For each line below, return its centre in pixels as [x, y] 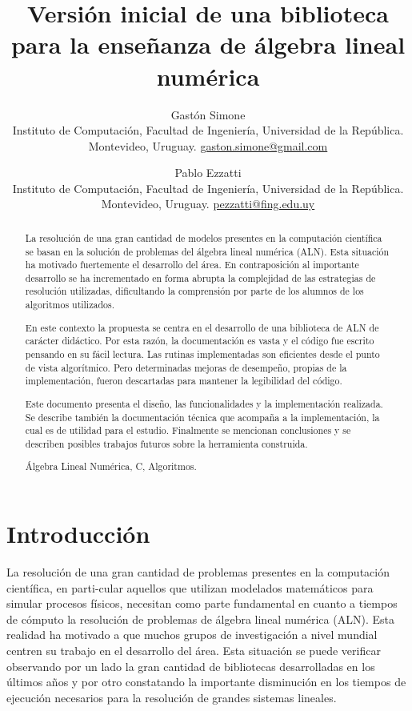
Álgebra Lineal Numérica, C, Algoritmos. [111, 466]
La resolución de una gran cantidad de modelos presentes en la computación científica [204, 237]
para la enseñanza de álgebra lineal [208, 44]
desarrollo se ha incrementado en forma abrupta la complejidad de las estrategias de [200, 277]
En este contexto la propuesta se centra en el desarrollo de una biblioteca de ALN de [202, 327]
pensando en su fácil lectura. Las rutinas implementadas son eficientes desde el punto [202, 354]
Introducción [78, 534]
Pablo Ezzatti [208, 173]
